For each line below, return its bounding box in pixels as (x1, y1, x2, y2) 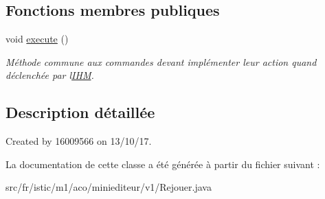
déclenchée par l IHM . (5, 68, 94, 82)
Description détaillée (5, 102, 155, 123)
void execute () (5, 32, 69, 46)
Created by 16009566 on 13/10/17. (5, 134, 152, 148)
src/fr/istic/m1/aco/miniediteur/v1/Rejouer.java (5, 180, 212, 194)
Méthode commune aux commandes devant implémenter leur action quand (5, 54, 317, 69)
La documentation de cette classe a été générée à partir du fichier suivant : (5, 156, 320, 171)
